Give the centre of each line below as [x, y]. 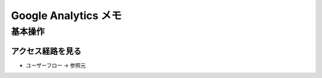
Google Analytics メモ [66, 15]
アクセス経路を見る [46, 51]
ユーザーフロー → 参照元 [56, 65]
